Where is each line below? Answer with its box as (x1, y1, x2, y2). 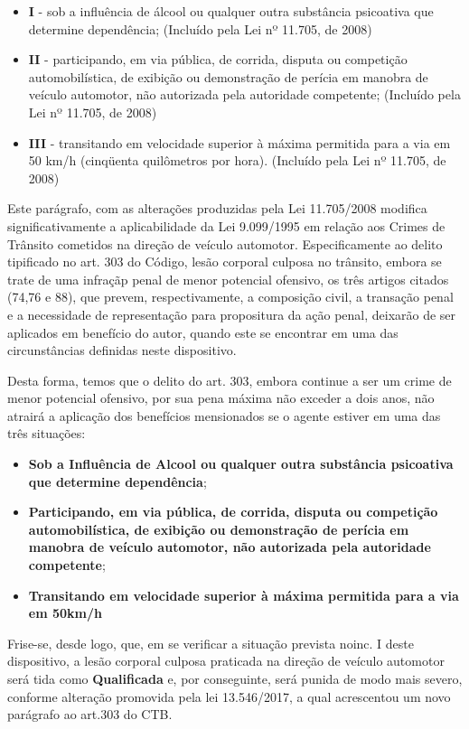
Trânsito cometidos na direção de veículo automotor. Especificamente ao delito (7, 234, 443, 253)
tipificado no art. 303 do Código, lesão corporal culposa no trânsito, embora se (7, 252, 442, 271)
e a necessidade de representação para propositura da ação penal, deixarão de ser (7, 304, 456, 323)
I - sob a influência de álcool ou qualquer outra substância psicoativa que (28, 2, 434, 20)
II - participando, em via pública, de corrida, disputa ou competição (28, 50, 408, 69)
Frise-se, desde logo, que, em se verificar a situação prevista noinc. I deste (7, 633, 414, 652)
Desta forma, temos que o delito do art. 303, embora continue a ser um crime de (7, 370, 452, 389)
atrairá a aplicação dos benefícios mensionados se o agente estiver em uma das (7, 406, 441, 425)
